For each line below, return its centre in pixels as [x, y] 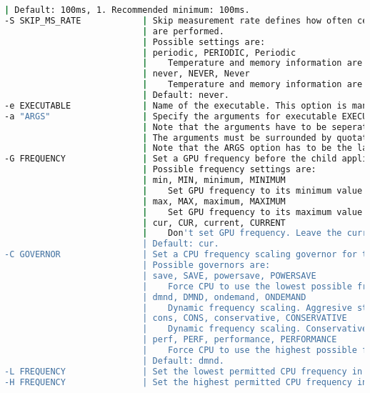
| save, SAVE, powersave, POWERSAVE [229, 275]
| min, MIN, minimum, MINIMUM [214, 180]
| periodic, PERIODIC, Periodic [219, 53]
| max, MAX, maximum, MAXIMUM [214, 201]
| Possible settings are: [204, 42]
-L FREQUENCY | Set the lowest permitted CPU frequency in [184, 371]
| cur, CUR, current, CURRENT [214, 223]
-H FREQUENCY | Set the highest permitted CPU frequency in [186, 382]
